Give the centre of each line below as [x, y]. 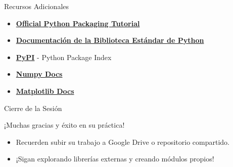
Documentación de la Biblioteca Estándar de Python [110, 40]
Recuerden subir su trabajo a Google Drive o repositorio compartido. [123, 142]
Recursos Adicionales [37, 6]
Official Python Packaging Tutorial [78, 23]
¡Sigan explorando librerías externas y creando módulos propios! [115, 159]
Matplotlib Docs [45, 91]
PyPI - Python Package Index [64, 57]
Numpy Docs [39, 74]
